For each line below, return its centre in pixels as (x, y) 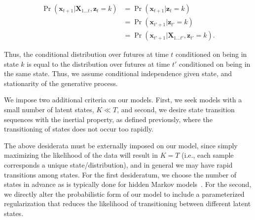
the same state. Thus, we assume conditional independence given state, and (118, 73)
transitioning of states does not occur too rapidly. (79, 129)
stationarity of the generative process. (61, 83)
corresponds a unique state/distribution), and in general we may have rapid (118, 165)
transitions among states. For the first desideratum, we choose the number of (120, 174)
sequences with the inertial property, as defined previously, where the (108, 119)
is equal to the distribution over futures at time (98, 64)
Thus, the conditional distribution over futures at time (86, 54)
